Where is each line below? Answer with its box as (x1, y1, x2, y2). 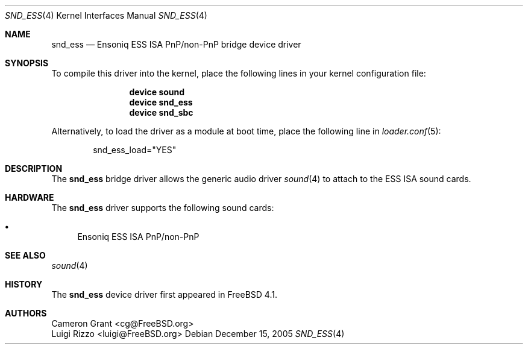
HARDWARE (5, 192, 54, 203)
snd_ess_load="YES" (93, 145, 177, 155)
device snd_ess (129, 97, 193, 107)
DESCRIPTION (5, 163, 63, 174)
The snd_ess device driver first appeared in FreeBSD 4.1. (51, 289, 277, 300)
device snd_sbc (129, 107, 193, 118)
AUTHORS (5, 308, 47, 318)
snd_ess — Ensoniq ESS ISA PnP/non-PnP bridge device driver (51, 39, 301, 49)
